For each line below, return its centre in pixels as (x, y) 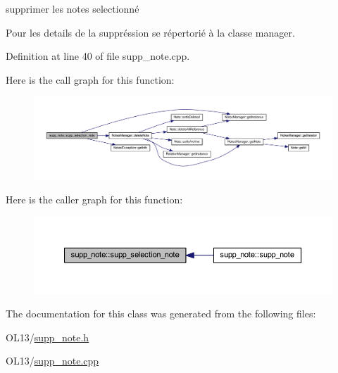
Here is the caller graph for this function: (94, 199)
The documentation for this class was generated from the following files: (161, 314)
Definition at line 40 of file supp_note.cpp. (98, 56)
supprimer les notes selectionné (73, 8)
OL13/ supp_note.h (48, 337)
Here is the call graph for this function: (90, 79)
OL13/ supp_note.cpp (52, 361)
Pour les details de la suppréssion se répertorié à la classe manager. (150, 32)
